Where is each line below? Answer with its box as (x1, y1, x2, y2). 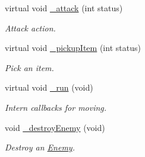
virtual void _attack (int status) (5, 2, 123, 14)
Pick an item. (5, 61, 54, 73)
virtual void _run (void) (5, 81, 93, 94)
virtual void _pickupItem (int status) (5, 41, 141, 54)
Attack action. (5, 21, 56, 34)
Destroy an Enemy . (5, 141, 75, 153)
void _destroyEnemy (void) (5, 121, 105, 133)
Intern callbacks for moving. (5, 101, 107, 113)
